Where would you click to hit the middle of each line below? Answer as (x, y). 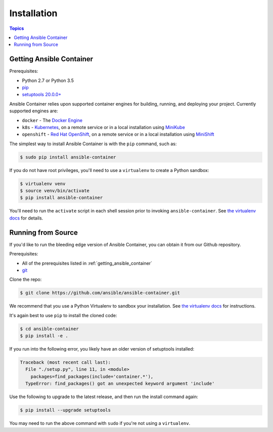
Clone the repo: (26, 279)
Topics (17, 28)
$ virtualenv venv (43, 184)
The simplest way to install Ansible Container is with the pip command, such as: (93, 144)
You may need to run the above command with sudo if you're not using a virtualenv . (100, 423)
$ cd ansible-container (50, 329)
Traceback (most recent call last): (65, 362)
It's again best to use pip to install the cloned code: (63, 315)
